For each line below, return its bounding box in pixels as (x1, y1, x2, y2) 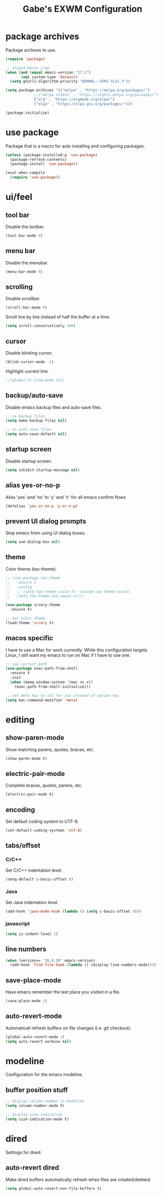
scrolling (5, 283, 33, 291)
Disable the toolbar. (5, 224, 45, 229)
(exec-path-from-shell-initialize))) (14, 684, 91, 689)
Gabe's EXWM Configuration (22, 3, 143, 15)
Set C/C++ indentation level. (5, 867, 62, 873)
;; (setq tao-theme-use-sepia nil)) (5, 594, 84, 598)
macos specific (5, 634, 53, 642)
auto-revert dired (5, 1164, 59, 1172)
